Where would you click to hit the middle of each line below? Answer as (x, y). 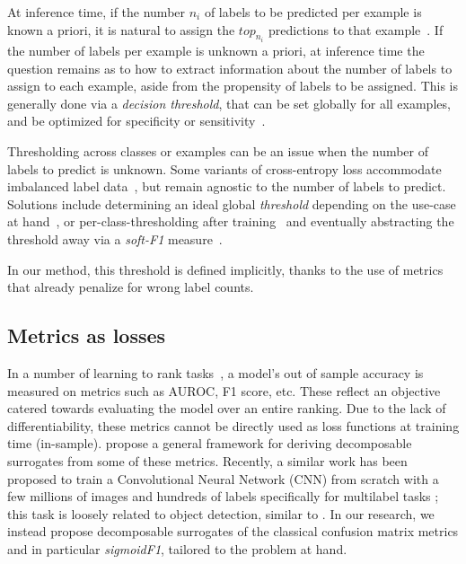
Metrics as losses (87, 335)
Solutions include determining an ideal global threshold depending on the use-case (232, 203)
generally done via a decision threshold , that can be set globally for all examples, (229, 103)
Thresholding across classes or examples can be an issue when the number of (218, 151)
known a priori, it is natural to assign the (121, 29)
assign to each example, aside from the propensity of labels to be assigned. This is (233, 86)
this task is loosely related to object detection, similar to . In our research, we (221, 513)
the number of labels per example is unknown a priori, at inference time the (216, 51)
